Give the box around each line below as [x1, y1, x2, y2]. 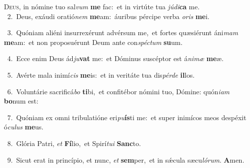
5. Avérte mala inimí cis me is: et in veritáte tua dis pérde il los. [7, 69, 195, 80]
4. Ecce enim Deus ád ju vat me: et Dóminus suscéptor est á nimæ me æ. [7, 53, 224, 63]
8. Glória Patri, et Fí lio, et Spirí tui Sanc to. [7, 138, 141, 148]
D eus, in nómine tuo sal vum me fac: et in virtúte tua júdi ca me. [4, 1, 200, 11]
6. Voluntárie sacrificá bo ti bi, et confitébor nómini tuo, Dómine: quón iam [7, 86, 230, 96]
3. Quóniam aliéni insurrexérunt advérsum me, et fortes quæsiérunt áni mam [7, 27, 238, 38]
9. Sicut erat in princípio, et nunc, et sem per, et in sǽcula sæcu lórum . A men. [7, 154, 245, 165]
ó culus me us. [4, 122, 44, 132]
